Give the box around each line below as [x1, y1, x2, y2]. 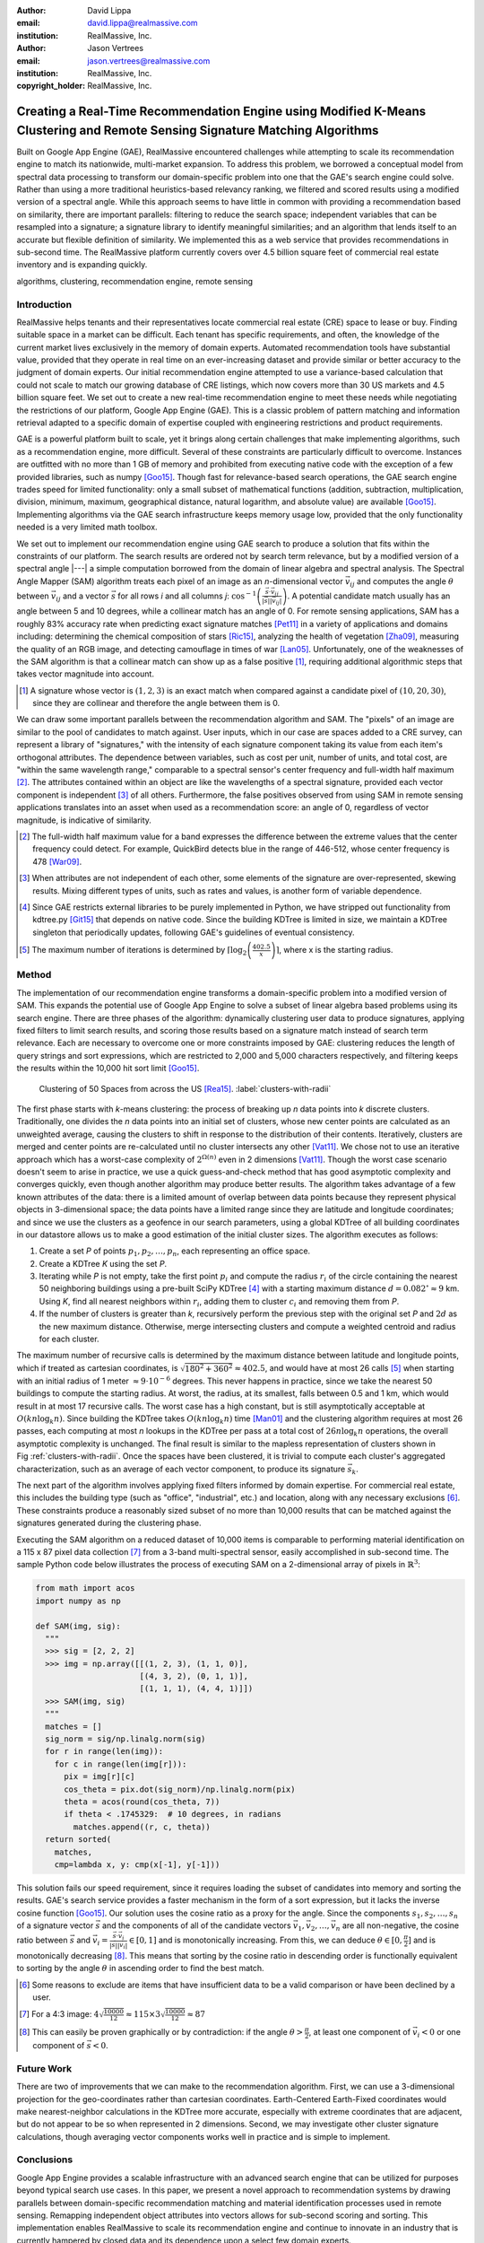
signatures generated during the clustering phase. [16, 1517, 202, 1529]
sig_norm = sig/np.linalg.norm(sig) [45, 1734, 206, 1744]
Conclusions [16, 2153, 73, 2166]
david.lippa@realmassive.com [87, 18, 198, 29]
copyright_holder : [16, 81, 85, 92]
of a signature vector [16, 1920, 94, 1931]
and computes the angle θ [357, 575, 454, 587]
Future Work [16, 2062, 72, 2074]
